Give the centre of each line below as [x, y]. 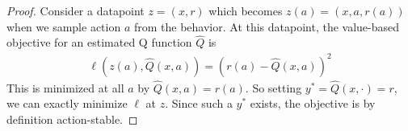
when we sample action [64, 26]
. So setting [273, 87]
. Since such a [199, 103]
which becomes [246, 10]
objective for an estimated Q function [99, 42]
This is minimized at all [65, 87]
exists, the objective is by [313, 103]
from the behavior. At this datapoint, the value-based [267, 26]
